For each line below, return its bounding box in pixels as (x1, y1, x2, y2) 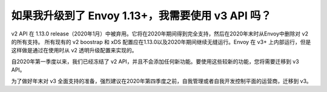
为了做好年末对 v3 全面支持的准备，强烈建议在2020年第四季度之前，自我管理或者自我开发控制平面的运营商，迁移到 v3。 (11, 77, 312, 84)
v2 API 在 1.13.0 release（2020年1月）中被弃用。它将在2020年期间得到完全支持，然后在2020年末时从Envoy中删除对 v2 (11, 30, 309, 37)
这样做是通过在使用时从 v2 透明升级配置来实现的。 (11, 47, 137, 54)
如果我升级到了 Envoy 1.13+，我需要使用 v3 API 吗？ (11, 9, 272, 22)
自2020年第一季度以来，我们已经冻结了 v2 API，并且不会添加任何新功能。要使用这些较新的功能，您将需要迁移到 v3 (11, 58, 299, 65)
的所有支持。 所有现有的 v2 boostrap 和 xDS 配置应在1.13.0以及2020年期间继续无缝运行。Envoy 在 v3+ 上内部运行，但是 (11, 38, 311, 45)
